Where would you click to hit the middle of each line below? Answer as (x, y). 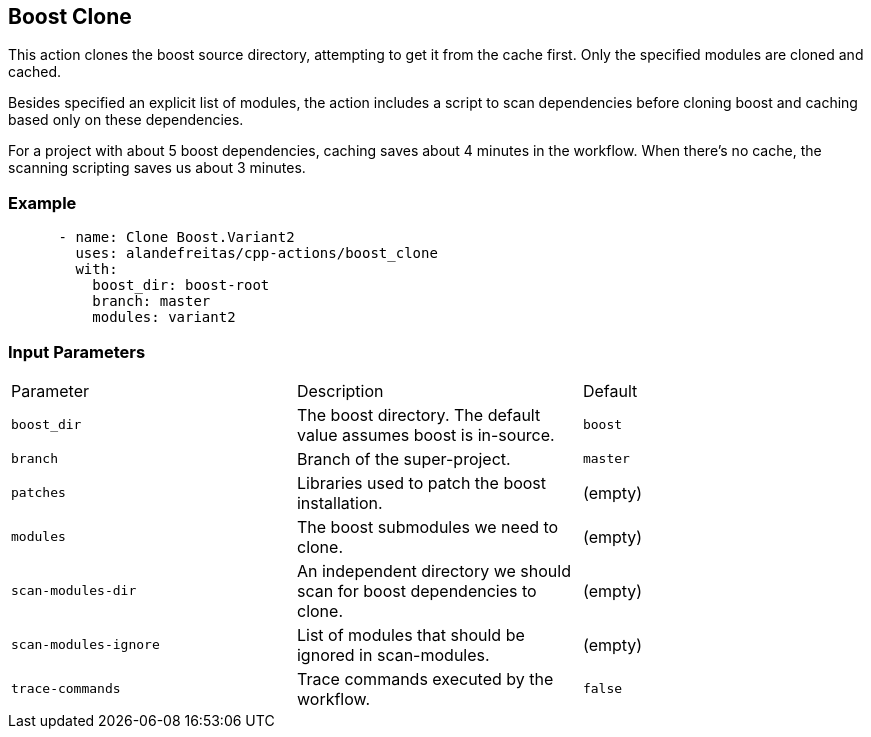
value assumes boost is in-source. (425, 434)
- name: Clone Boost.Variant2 (176, 237)
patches (38, 493)
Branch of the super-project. (403, 458)
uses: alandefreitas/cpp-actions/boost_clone (256, 253)
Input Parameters (77, 351)
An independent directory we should (433, 570)
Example (42, 202)
